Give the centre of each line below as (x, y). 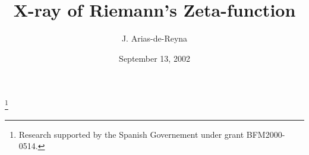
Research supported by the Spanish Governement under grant (131, 134)
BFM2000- (266, 134)
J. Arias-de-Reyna (154, 38)
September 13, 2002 (154, 58)
